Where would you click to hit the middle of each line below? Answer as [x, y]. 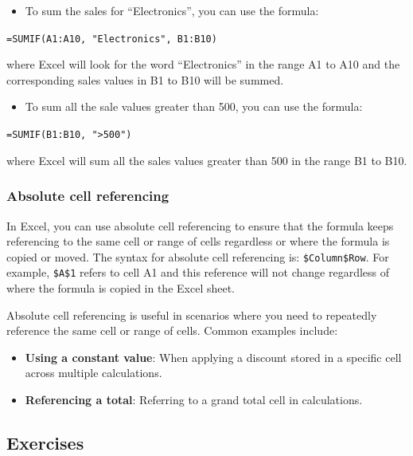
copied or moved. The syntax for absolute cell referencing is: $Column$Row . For [198, 256]
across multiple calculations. [94, 373]
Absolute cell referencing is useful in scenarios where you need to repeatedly [192, 314]
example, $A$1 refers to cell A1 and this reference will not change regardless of [198, 272]
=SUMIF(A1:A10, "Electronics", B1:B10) [112, 39]
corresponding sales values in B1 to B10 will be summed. [145, 79]
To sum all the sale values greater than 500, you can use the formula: [194, 106]
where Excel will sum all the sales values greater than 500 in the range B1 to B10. [207, 160]
